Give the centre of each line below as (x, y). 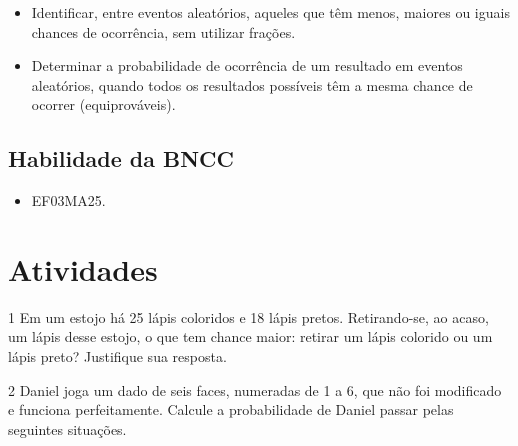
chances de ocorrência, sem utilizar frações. (163, 31)
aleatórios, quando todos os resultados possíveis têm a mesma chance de (252, 84)
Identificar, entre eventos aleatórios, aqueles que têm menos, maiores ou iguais (270, 12)
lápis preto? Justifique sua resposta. (117, 356)
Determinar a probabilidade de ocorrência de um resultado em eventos (247, 65)
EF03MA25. (68, 200)
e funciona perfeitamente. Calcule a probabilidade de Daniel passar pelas (231, 409)
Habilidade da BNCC (121, 158)
